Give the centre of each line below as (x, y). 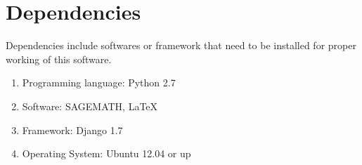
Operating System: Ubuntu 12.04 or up (106, 153)
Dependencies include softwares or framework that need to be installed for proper (181, 45)
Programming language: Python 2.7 (99, 82)
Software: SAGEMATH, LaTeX (90, 106)
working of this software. (59, 59)
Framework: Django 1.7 (72, 130)
